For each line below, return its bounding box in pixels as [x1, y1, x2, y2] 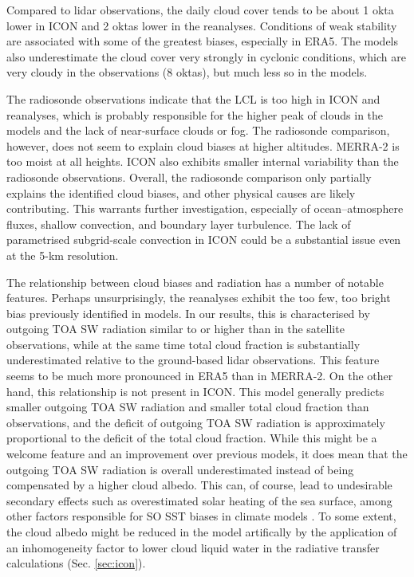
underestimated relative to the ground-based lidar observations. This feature [6, 351, 380, 368]
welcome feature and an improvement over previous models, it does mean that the [6, 446, 408, 462]
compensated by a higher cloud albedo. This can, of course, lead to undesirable [6, 477, 392, 493]
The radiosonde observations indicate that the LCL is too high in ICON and [6, 90, 380, 107]
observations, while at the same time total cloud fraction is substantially [6, 336, 361, 352]
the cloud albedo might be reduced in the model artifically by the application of [6, 524, 397, 540]
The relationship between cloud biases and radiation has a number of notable [6, 273, 384, 290]
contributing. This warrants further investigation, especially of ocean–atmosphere [6, 200, 404, 217]
